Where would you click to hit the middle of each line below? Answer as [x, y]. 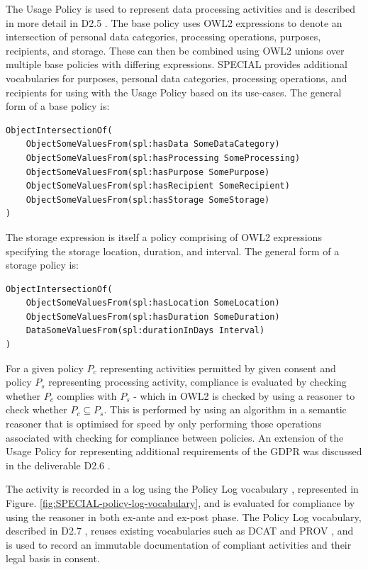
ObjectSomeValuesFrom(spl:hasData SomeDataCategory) [153, 144]
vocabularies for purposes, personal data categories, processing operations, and [177, 78]
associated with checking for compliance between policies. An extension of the [175, 437]
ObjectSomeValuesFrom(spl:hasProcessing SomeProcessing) [163, 158]
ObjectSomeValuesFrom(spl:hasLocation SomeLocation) [153, 303]
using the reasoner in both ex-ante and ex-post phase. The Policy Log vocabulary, [184, 516]
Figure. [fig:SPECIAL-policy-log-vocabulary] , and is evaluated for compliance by [180, 503]
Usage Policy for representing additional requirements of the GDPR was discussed [184, 451]
